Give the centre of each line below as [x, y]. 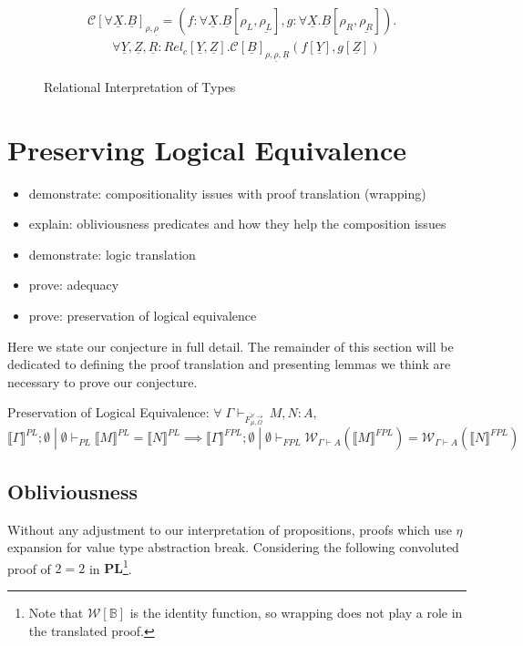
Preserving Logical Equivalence [207, 149]
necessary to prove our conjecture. [103, 381]
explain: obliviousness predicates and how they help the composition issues [237, 224]
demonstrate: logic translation [112, 254]
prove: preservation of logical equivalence [143, 315]
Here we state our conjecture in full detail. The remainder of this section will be [231, 346]
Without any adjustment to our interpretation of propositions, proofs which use [230, 529]
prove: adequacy [74, 285]
